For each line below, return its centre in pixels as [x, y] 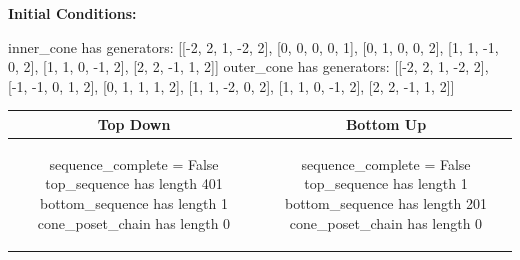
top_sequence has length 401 [134, 183]
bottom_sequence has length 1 [134, 202]
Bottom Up [386, 123]
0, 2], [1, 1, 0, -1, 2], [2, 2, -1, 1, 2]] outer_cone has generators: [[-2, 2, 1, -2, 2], [248, 66]
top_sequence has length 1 [386, 183]
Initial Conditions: [72, 13]
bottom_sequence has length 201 [386, 202]
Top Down [134, 123]
